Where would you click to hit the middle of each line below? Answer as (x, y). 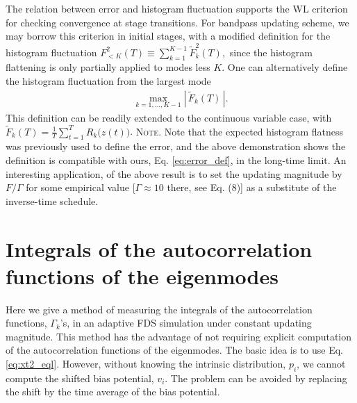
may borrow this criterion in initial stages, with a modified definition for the (168, 36)
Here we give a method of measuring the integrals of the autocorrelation (159, 309)
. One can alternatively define (285, 67)
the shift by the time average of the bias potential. (113, 392)
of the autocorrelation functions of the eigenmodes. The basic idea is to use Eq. (174, 350)
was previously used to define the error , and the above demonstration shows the (176, 146)
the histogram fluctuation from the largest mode (108, 80)
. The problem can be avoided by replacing (256, 378)
